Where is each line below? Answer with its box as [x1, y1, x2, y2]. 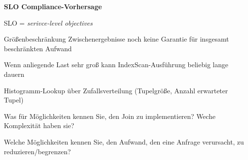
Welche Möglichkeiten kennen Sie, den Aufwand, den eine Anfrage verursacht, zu [4, 136, 244, 146]
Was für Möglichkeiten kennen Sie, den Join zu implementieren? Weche [4, 111, 215, 121]
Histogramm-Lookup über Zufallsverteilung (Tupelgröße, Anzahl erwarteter [4, 85, 228, 95]
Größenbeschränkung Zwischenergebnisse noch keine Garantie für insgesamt [4, 34, 229, 44]
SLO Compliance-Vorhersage [4, 1, 102, 11]
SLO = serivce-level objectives [4, 17, 93, 28]
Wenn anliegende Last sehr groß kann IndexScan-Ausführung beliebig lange [4, 59, 229, 70]
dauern [4, 69, 25, 79]
